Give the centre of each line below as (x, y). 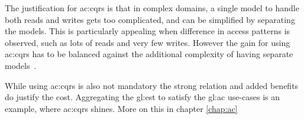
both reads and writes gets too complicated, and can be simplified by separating (150, 19)
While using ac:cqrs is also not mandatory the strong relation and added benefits (152, 85)
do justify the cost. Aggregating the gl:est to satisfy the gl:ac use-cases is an (143, 97)
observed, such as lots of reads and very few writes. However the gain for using (148, 42)
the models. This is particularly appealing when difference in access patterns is (148, 31)
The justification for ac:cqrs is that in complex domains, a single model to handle (152, 8)
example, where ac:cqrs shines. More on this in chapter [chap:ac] (121, 108)
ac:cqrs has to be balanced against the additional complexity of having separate (149, 54)
